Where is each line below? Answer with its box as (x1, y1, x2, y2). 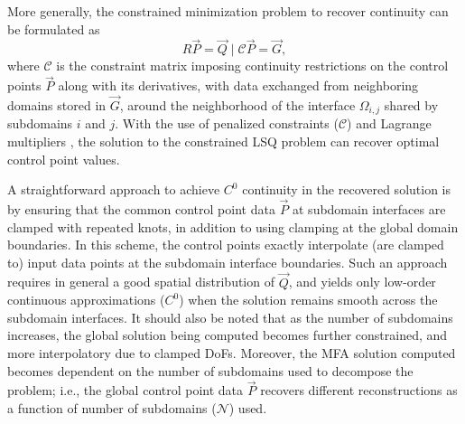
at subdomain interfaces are (293, 200, 446, 219)
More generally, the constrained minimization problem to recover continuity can (7, 2, 449, 20)
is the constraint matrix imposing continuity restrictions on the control (56, 56, 449, 75)
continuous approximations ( (7, 290, 165, 309)
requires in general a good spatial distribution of (7, 272, 274, 291)
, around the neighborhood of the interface (119, 96, 356, 115)
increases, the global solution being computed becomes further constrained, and (7, 325, 448, 344)
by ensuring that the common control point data (7, 200, 275, 219)
